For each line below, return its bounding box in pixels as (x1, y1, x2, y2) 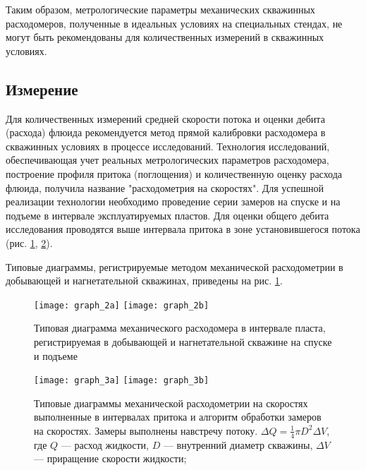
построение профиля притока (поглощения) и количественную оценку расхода (6, 166, 343, 181)
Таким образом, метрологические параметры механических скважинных (6, 2, 315, 16)
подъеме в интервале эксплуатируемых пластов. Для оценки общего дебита (6, 207, 329, 222)
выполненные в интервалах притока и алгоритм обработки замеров (34, 409, 322, 424)
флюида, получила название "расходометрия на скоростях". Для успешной (6, 180, 324, 195)
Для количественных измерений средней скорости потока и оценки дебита (6, 111, 325, 126)
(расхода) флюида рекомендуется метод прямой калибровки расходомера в (6, 125, 326, 140)
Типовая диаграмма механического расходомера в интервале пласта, (34, 320, 326, 335)
